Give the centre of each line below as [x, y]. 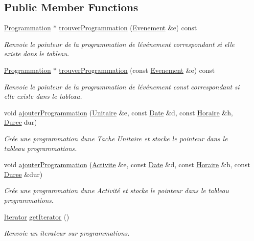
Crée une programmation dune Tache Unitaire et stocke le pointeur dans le [116, 138]
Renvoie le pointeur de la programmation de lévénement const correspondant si [122, 86]
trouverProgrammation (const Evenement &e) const [137, 70]
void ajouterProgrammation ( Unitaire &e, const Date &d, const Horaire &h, [118, 112]
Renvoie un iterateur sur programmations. [67, 233]
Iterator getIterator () [37, 216]
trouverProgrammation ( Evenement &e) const [128, 28]
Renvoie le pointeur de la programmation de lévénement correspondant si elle [119, 44]
